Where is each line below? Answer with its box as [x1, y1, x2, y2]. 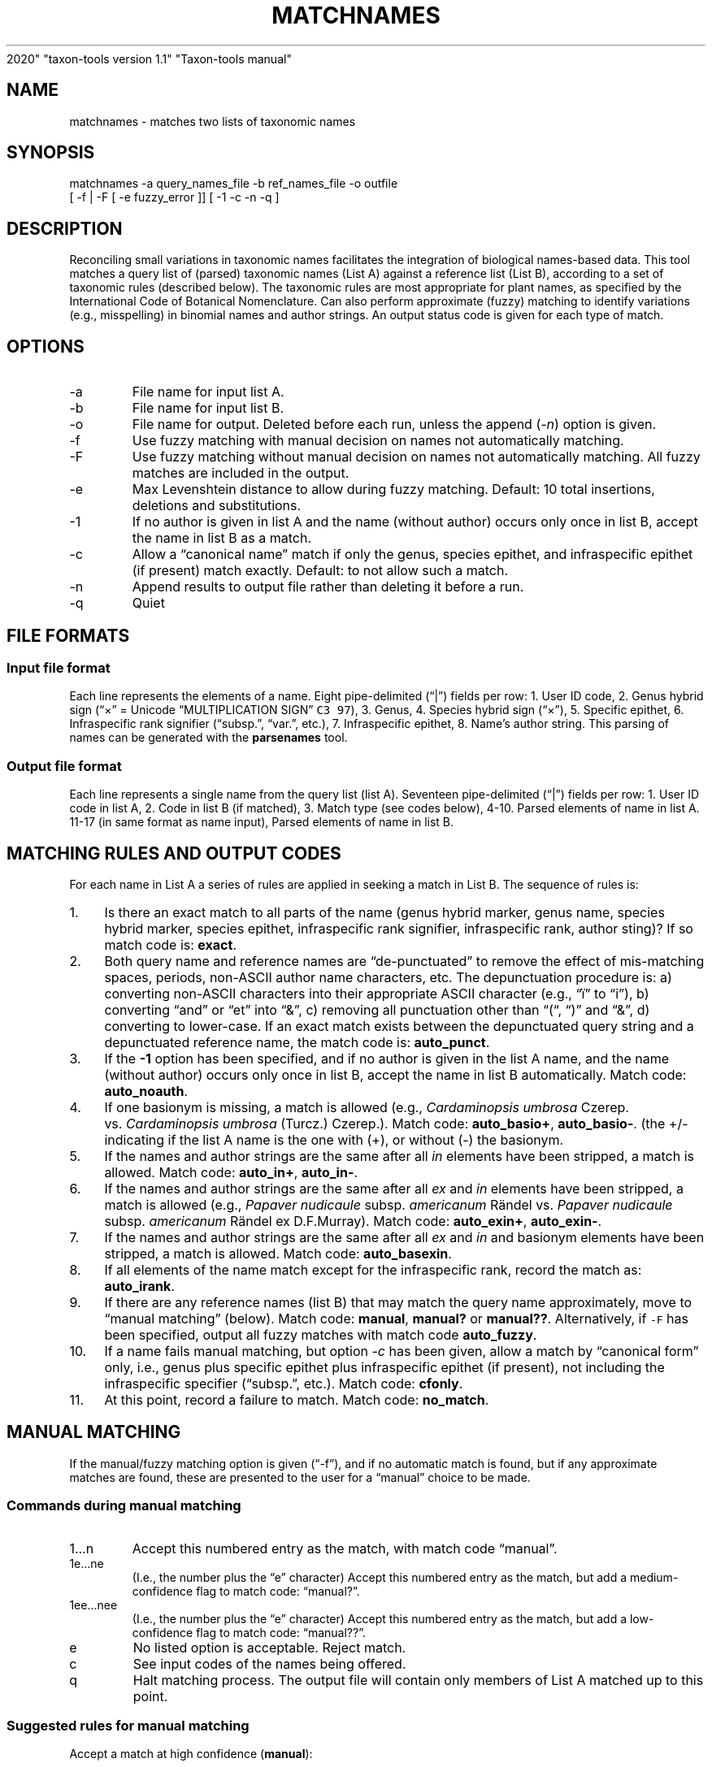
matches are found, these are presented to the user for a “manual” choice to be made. [69, 1470, 531, 1484]
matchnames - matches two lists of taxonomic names [69, 114, 356, 128]
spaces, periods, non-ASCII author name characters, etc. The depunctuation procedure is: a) [104, 968, 672, 985]
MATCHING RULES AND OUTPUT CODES [7, 842, 341, 864]
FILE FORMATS [7, 625, 130, 646]
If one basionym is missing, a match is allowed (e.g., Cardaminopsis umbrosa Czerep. [104, 1098, 629, 1115]
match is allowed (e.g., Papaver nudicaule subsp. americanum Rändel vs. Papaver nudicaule [104, 1196, 673, 1213]
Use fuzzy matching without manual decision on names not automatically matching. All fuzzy [132, 448, 701, 466]
